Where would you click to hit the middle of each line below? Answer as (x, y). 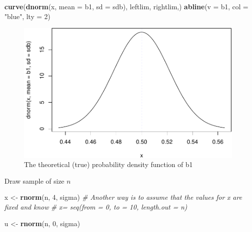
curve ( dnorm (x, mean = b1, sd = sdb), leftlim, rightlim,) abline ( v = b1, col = (126, 6)
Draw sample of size (35, 180)
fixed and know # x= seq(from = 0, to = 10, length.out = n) (96, 207)
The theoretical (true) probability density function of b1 (109, 164)
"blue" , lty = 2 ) (27, 16)
